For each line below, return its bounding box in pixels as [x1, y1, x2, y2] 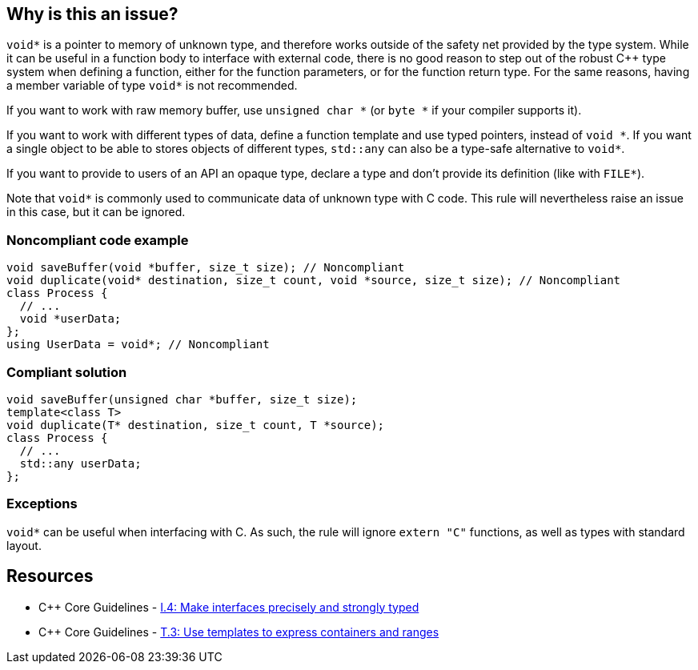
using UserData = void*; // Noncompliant [6, 338, 270, 351]
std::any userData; [19, 456, 142, 470]
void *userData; [19, 312, 122, 326]
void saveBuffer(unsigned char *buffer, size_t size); [6, 392, 358, 406]
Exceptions [6, 495, 78, 512]
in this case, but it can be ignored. [6, 205, 186, 219]
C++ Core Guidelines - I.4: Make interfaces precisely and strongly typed [38, 600, 419, 614]
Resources [6, 566, 94, 587]
